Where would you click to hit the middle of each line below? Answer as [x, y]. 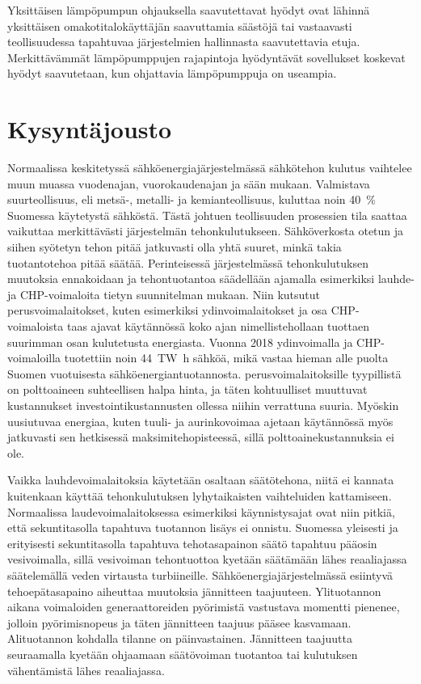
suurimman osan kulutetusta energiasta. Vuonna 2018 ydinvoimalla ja [180, 342]
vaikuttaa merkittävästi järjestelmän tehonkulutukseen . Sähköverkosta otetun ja [206, 231]
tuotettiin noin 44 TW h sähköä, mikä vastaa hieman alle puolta [226, 358]
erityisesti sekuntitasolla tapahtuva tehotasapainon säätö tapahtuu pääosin [192, 543]
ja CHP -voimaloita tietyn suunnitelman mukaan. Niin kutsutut [164, 294]
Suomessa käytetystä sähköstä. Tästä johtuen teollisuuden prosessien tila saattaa [207, 215]
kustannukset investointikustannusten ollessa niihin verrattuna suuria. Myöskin [203, 405]
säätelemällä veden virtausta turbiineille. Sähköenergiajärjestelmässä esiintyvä [200, 574]
